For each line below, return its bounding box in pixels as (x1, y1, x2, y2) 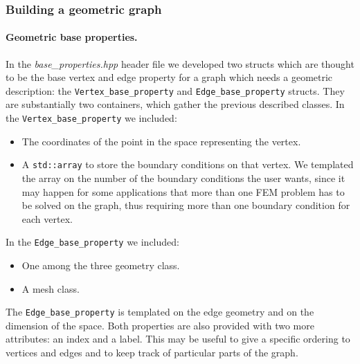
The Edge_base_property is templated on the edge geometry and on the (6, 304, 314, 319)
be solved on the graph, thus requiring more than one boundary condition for (21, 198, 350, 212)
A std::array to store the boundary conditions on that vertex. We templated (21, 157, 354, 172)
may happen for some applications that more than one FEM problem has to (21, 184, 345, 199)
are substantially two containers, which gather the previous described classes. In (6, 97, 345, 111)
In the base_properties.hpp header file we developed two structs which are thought (6, 56, 354, 71)
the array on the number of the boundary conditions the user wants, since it (21, 170, 345, 185)
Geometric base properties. (6, 30, 138, 44)
